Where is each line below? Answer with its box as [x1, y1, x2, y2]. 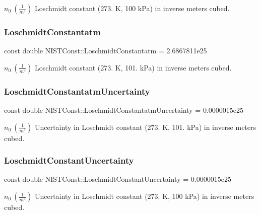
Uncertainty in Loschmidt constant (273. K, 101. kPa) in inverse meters [34, 121, 256, 132]
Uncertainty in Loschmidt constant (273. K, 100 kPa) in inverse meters [34, 191, 254, 201]
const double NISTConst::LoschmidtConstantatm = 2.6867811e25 [4, 45, 207, 56]
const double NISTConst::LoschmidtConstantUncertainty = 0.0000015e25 [4, 174, 231, 184]
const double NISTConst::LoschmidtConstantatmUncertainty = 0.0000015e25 [4, 105, 243, 115]
